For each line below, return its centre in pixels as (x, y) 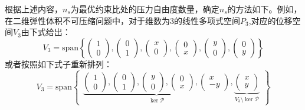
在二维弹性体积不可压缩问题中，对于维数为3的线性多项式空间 (122, 20)
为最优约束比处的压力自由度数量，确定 (145, 9)
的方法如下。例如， (265, 9)
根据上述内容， (34, 9)
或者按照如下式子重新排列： (58, 63)
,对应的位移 (270, 20)
